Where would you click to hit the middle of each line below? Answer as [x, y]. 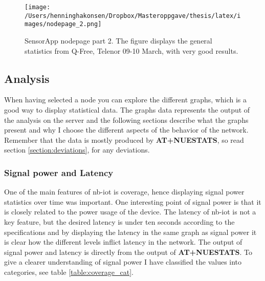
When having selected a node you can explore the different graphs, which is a [125, 100]
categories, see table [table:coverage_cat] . [69, 272]
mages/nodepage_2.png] [63, 24]
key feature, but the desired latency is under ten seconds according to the [119, 221]
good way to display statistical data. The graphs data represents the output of [127, 109]
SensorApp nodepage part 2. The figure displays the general [118, 40]
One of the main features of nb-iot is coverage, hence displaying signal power [124, 192]
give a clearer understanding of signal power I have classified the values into [123, 262]
